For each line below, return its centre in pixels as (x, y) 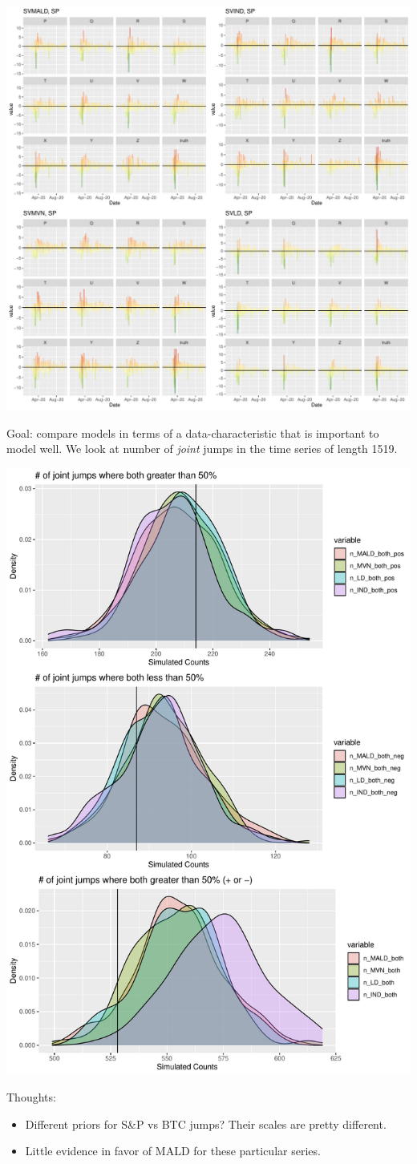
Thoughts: (31, 1097)
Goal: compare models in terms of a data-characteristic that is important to (193, 432)
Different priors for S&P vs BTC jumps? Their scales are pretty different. (206, 1124)
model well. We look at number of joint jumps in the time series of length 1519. (202, 449)
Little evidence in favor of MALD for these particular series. (173, 1151)
